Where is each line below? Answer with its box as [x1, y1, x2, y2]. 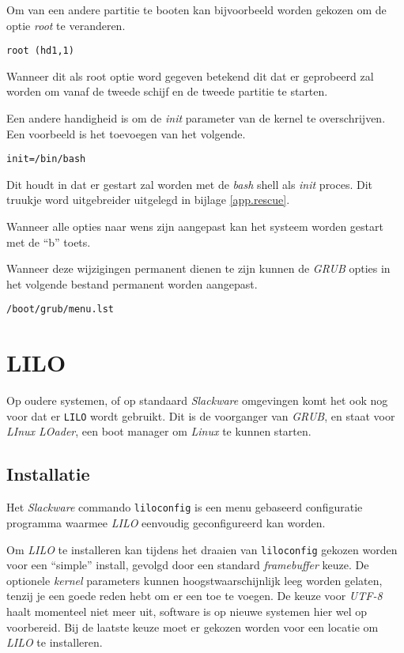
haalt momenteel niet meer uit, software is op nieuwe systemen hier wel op [6, 602, 368, 619]
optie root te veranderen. [6, 17, 126, 33]
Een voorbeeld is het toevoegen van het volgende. [6, 125, 246, 142]
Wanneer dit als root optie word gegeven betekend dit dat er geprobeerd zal [6, 67, 374, 84]
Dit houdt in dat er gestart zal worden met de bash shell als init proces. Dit [6, 176, 373, 192]
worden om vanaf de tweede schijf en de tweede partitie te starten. [6, 83, 328, 100]
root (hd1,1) [6, 45, 74, 57]
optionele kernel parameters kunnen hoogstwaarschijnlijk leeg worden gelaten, [6, 572, 383, 588]
